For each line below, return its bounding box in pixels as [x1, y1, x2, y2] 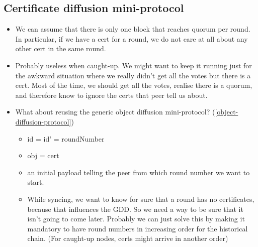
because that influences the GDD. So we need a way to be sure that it [27, 203, 243, 214]
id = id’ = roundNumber [27, 133, 105, 144]
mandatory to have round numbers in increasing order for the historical [27, 223, 248, 233]
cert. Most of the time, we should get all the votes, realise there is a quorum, [15, 80, 252, 90]
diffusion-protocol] [15, 116, 71, 127]
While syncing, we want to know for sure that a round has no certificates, [27, 193, 254, 204]
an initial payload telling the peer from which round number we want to [27, 167, 250, 177]
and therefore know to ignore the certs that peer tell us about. [15, 89, 208, 100]
